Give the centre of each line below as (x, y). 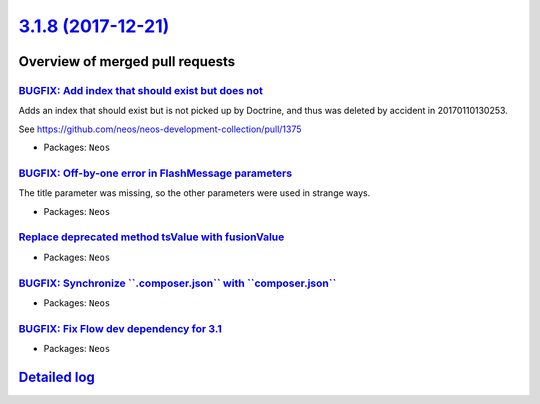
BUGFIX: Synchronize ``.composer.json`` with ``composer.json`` (177, 283)
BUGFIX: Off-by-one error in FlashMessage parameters (155, 173)
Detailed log (56, 376)
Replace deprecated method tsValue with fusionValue (151, 237)
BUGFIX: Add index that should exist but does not (141, 90)
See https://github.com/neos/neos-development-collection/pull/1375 (160, 129)
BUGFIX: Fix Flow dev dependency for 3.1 (120, 328)
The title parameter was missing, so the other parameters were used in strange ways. (194, 193)
